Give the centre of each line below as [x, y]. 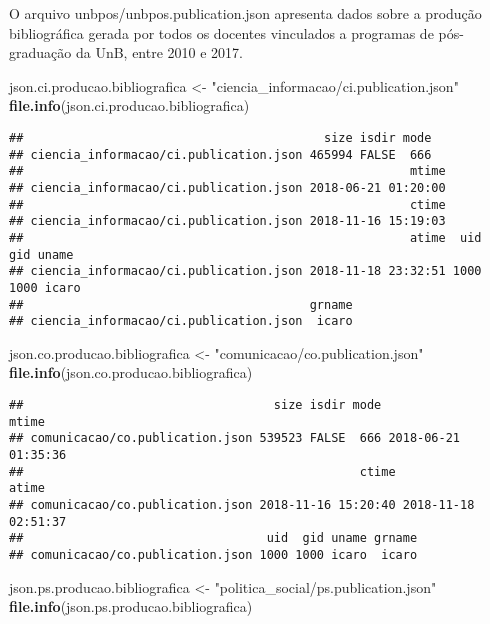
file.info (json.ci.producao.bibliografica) [129, 105]
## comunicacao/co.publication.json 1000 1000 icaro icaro [213, 554]
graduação [40, 52]
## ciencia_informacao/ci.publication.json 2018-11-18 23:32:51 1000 [245, 271]
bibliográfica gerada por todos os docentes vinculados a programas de [221, 32]
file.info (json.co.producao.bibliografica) [131, 372]
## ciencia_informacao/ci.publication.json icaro [181, 321]
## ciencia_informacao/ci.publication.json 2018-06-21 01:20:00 [227, 187]
